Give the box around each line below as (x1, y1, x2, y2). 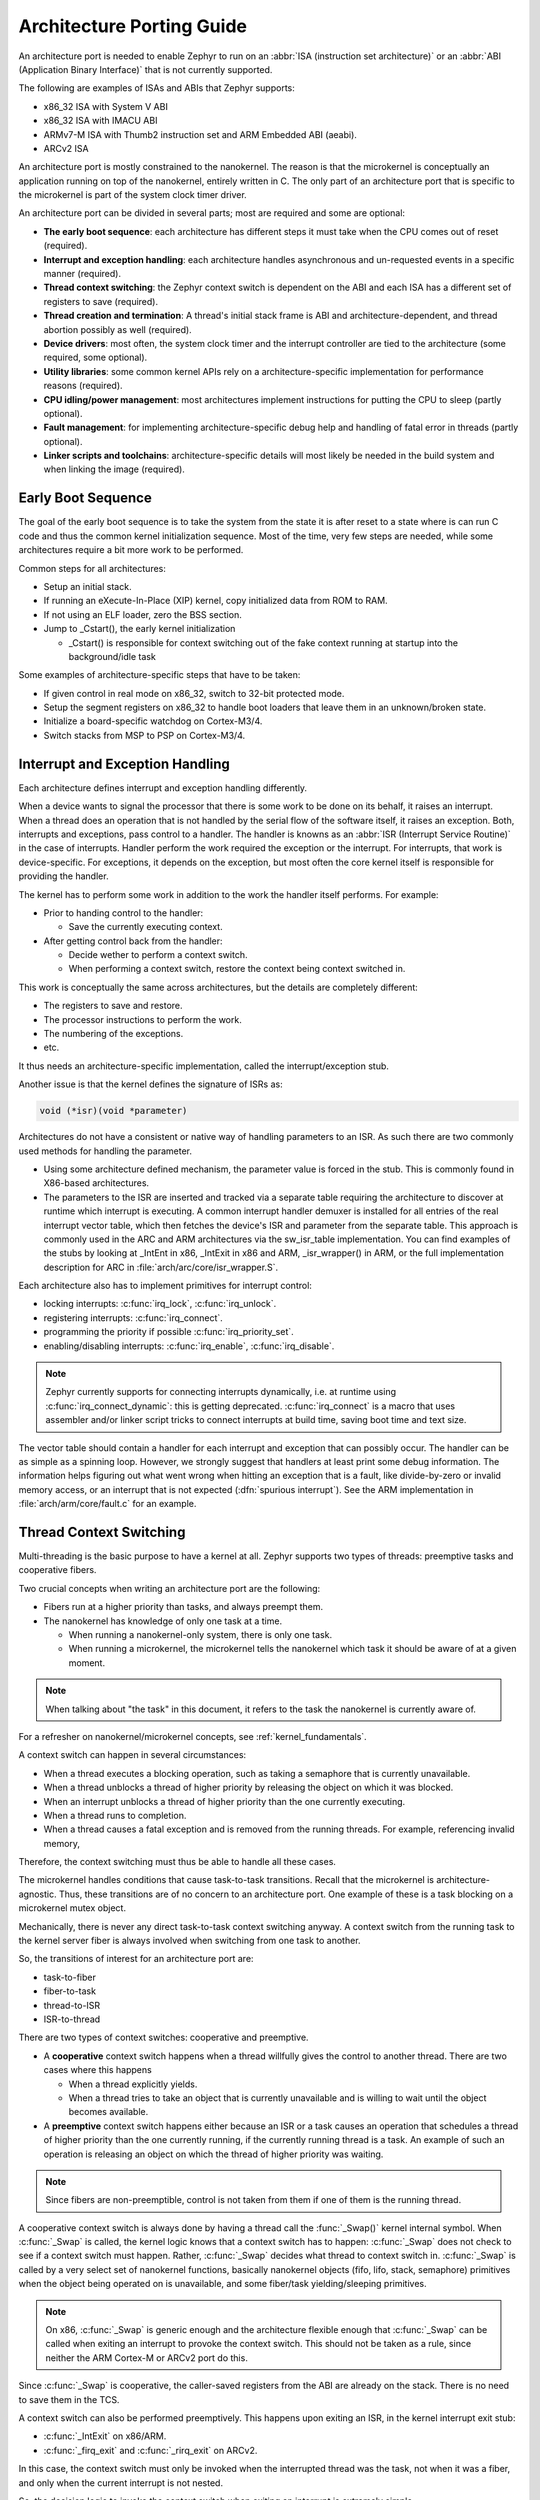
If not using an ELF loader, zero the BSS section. (43, 608, 242, 620)
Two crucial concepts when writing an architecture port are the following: (18, 1582, 321, 1594)
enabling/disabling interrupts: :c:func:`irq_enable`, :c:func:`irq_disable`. (43, 1340, 335, 1352)
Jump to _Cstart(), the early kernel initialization (43, 623, 236, 635)
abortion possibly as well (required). (43, 323, 192, 335)
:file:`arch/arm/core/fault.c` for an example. (18, 1498, 197, 1510)
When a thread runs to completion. (43, 1809, 187, 1821)
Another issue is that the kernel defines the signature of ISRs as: (18, 1078, 284, 1090)
